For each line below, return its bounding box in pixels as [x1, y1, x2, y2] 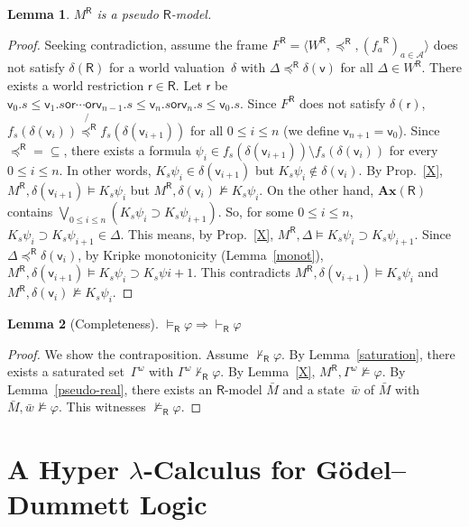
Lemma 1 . [7, 5, 70, 23]
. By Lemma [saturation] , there [281, 344, 455, 363]
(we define [283, 120, 339, 139]
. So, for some [217, 201, 294, 220]
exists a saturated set [7, 362, 124, 381]
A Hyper [7, 450, 120, 487]
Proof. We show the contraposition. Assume [7, 344, 249, 363]
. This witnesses [59, 397, 146, 416]
